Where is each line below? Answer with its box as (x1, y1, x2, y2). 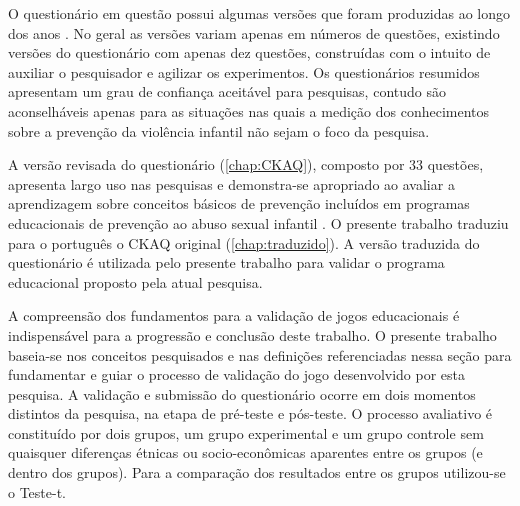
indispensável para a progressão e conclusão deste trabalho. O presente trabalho (8, 324, 497, 345)
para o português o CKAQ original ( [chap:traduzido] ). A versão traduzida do (8, 232, 480, 253)
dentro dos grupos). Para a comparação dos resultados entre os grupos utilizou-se (8, 462, 506, 483)
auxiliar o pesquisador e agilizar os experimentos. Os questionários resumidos (8, 61, 480, 82)
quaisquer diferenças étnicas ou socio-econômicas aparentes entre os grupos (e (8, 442, 483, 463)
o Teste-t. (8, 481, 67, 502)
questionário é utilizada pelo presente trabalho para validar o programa (8, 252, 445, 273)
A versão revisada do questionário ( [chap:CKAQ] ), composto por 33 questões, (8, 154, 484, 175)
